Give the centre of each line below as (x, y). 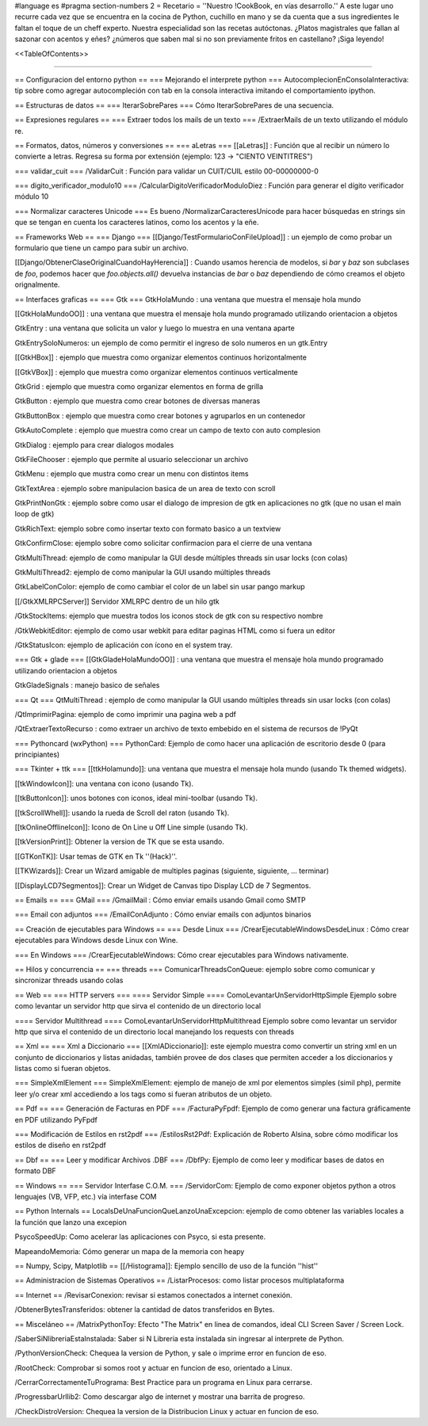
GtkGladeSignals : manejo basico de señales (87, 685)
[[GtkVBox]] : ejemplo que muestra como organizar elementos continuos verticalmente (157, 372)
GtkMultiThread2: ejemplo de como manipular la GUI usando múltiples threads (143, 572)
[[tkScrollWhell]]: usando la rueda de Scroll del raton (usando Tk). (122, 813)
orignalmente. (37, 284)
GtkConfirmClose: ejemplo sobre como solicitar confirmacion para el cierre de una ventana (163, 543)
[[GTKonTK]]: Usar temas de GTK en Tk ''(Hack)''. (96, 856)
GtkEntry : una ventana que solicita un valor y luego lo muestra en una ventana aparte (155, 328)
